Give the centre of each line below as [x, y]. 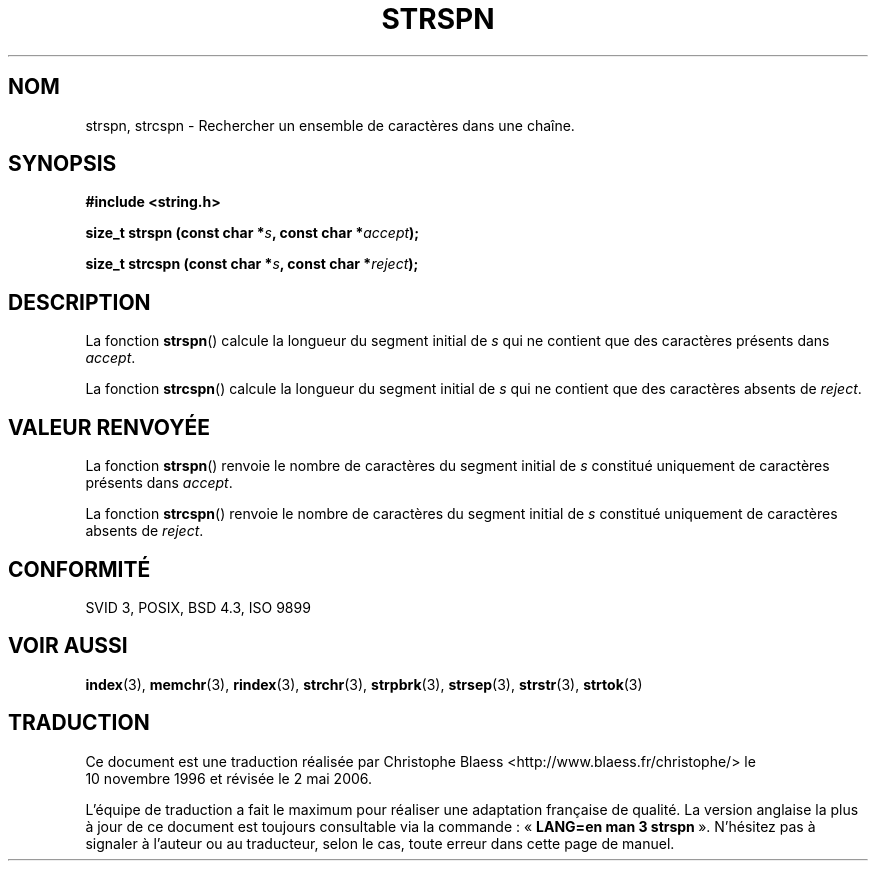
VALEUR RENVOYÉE [109, 427]
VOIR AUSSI [68, 646]
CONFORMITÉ [79, 569]
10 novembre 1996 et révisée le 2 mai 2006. [229, 778]
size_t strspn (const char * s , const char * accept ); [252, 233]
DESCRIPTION [79, 302]
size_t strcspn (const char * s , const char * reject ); [252, 264]
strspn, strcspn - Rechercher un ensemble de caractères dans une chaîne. [330, 125]
